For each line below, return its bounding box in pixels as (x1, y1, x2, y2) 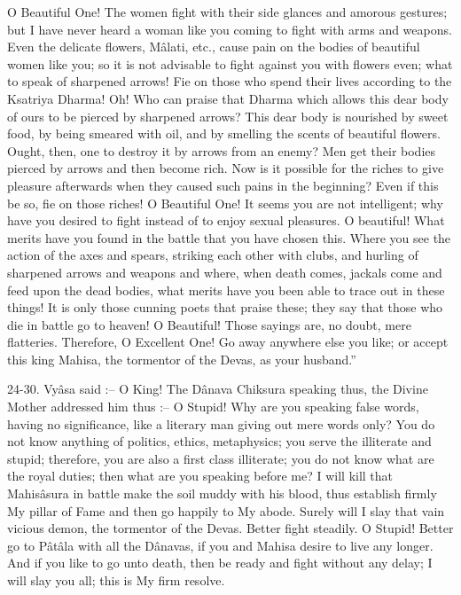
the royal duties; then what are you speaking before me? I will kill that (7, 466, 394, 485)
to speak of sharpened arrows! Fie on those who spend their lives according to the (7, 72, 452, 90)
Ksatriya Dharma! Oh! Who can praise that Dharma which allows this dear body (7, 89, 449, 107)
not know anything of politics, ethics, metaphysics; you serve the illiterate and (7, 432, 432, 450)
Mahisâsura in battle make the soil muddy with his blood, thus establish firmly (7, 484, 437, 503)
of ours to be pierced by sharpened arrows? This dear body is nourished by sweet (7, 106, 449, 125)
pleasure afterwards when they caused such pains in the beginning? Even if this (7, 176, 439, 194)
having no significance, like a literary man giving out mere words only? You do (7, 414, 435, 433)
